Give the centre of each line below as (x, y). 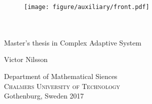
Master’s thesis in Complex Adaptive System (73, 42)
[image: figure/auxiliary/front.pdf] (87, 7)
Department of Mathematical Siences (61, 76)
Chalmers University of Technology (62, 86)
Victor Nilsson (26, 59)
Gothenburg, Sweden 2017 (44, 96)
